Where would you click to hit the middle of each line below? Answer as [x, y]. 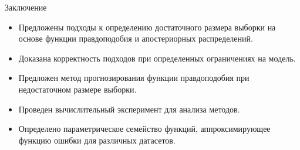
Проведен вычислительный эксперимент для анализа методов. [129, 109]
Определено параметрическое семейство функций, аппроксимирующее [144, 129]
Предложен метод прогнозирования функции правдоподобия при [134, 78]
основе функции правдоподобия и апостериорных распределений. [136, 38]
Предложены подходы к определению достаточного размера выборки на [147, 27]
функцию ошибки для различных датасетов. [97, 140]
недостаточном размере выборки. [77, 89]
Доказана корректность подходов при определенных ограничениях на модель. [157, 58]
